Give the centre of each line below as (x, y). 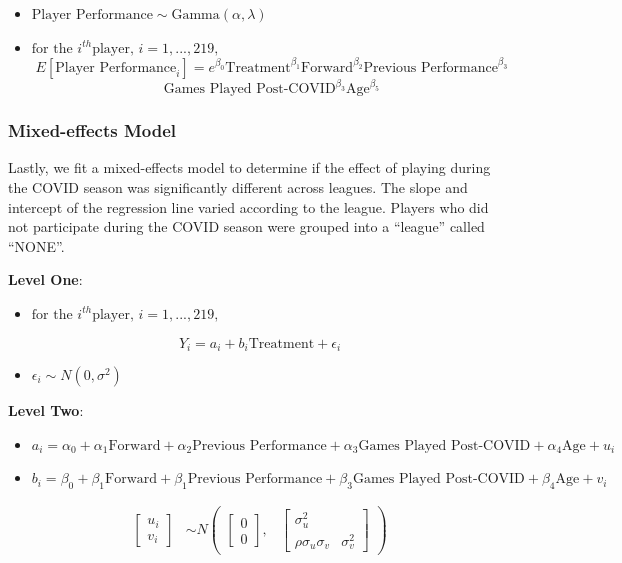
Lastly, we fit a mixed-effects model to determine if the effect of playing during (249, 167)
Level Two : (46, 410)
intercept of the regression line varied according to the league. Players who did (248, 206)
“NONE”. (36, 245)
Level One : (45, 279)
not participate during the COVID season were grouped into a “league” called (246, 226)
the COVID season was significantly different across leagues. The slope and (238, 187)
